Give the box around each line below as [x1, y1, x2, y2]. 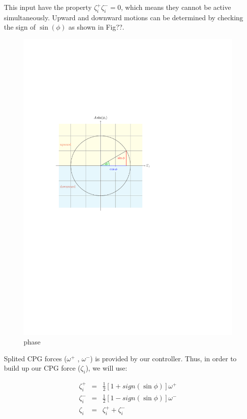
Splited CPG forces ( [4, 353, 67, 363]
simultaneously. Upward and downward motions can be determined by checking [4, 12, 244, 22]
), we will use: [85, 363, 127, 373]
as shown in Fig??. [68, 22, 124, 32]
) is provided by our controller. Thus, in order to [90, 353, 237, 363]
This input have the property [4, 2, 92, 12]
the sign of [4, 22, 36, 32]
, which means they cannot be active [121, 2, 231, 12]
